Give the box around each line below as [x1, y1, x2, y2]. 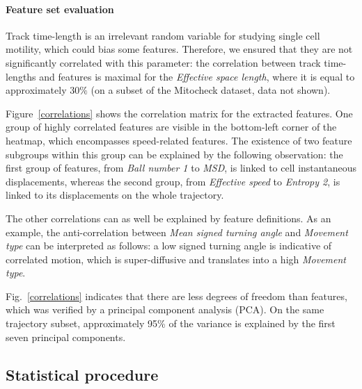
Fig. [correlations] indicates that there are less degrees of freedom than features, [6, 288, 347, 303]
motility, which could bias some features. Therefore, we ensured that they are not [6, 42, 353, 56]
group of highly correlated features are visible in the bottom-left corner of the [6, 119, 337, 134]
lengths [6, 69, 36, 83]
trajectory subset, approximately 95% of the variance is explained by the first [6, 316, 336, 331]
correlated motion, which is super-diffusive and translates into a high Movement [6, 251, 346, 266]
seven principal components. [6, 329, 126, 344]
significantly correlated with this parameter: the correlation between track [6, 55, 321, 69]
